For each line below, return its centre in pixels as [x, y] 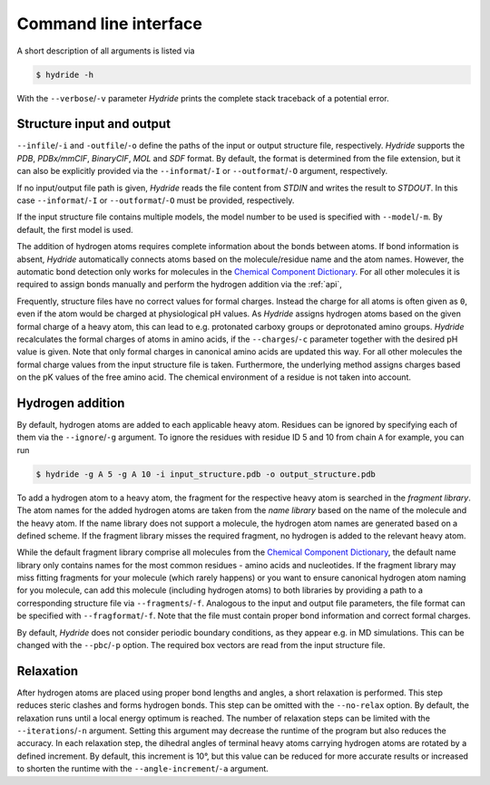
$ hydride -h [65, 74]
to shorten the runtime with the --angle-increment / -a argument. [143, 769]
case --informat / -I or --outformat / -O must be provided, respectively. [156, 200]
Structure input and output [94, 124]
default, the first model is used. [75, 229]
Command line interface [110, 24]
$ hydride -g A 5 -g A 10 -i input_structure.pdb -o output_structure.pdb [206, 474]
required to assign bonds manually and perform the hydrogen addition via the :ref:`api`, [179, 285]
